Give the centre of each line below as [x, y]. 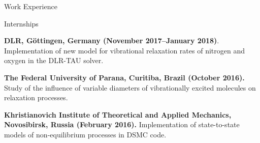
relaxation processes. [36, 97]
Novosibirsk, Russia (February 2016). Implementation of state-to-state [122, 124]
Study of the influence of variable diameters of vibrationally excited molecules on [130, 87]
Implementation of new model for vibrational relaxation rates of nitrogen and [124, 50]
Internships [21, 23]
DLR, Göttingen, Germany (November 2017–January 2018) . [112, 40]
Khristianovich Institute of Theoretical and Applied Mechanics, [118, 114]
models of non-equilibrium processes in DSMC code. [85, 134]
